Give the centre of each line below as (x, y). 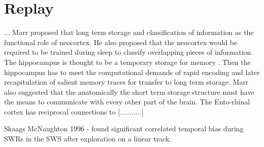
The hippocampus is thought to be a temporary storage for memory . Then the (127, 62)
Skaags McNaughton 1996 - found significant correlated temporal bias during (124, 128)
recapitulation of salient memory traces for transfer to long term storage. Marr (126, 82)
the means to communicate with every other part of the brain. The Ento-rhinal (127, 102)
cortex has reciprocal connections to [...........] (74, 111)
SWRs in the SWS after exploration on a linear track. (88, 139)
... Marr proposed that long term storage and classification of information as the (129, 32)
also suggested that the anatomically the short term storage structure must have (129, 91)
